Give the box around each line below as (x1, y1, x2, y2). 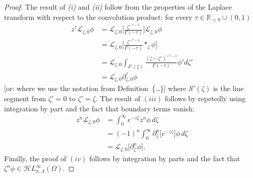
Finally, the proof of (4, 153, 67, 163)
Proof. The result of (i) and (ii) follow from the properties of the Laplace (4, 2, 232, 12)
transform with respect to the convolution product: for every (4, 11, 193, 22)
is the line (213, 83, 244, 94)
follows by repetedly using (165, 93, 246, 103)
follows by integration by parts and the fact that (89, 153, 240, 163)
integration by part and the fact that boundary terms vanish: (4, 103, 195, 113)
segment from (4, 93, 46, 103)
